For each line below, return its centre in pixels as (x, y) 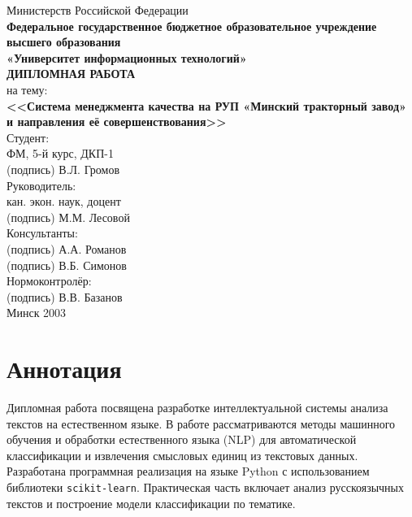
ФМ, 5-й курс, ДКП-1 (60, 153)
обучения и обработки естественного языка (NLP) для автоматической (182, 439)
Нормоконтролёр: (49, 281)
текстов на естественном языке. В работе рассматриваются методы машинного (201, 423)
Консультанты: (42, 233)
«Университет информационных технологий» (127, 57)
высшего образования (64, 42)
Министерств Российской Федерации (98, 10)
